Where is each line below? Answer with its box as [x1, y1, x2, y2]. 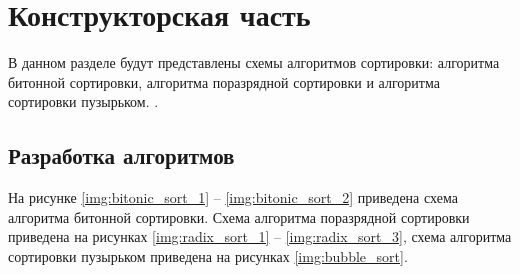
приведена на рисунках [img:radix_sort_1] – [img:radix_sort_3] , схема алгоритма [8, 226, 512, 247]
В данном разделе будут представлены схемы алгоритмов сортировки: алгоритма [8, 52, 500, 73]
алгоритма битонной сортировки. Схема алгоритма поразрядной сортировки [8, 206, 470, 227]
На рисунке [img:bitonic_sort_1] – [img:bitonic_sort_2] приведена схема [8, 187, 458, 208]
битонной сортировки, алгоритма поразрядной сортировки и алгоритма [8, 71, 440, 92]
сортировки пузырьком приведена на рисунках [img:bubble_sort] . [8, 245, 408, 266]
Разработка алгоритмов [8, 140, 235, 171]
